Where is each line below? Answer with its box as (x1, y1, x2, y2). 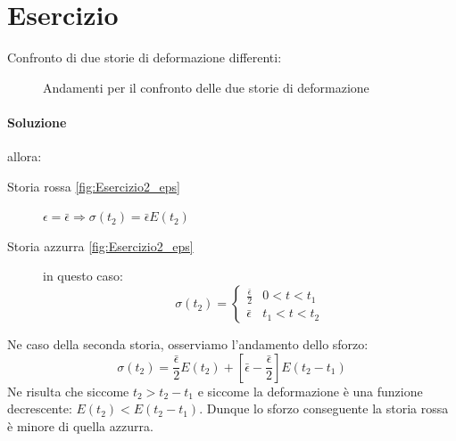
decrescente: (7, 399, 72, 418)
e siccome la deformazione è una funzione (197, 381, 423, 400)
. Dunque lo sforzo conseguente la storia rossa (199, 399, 449, 418)
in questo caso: (43, 266, 123, 285)
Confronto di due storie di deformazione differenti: (7, 48, 282, 67)
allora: (7, 147, 42, 166)
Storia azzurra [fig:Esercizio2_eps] (7, 236, 194, 255)
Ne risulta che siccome (7, 381, 129, 400)
